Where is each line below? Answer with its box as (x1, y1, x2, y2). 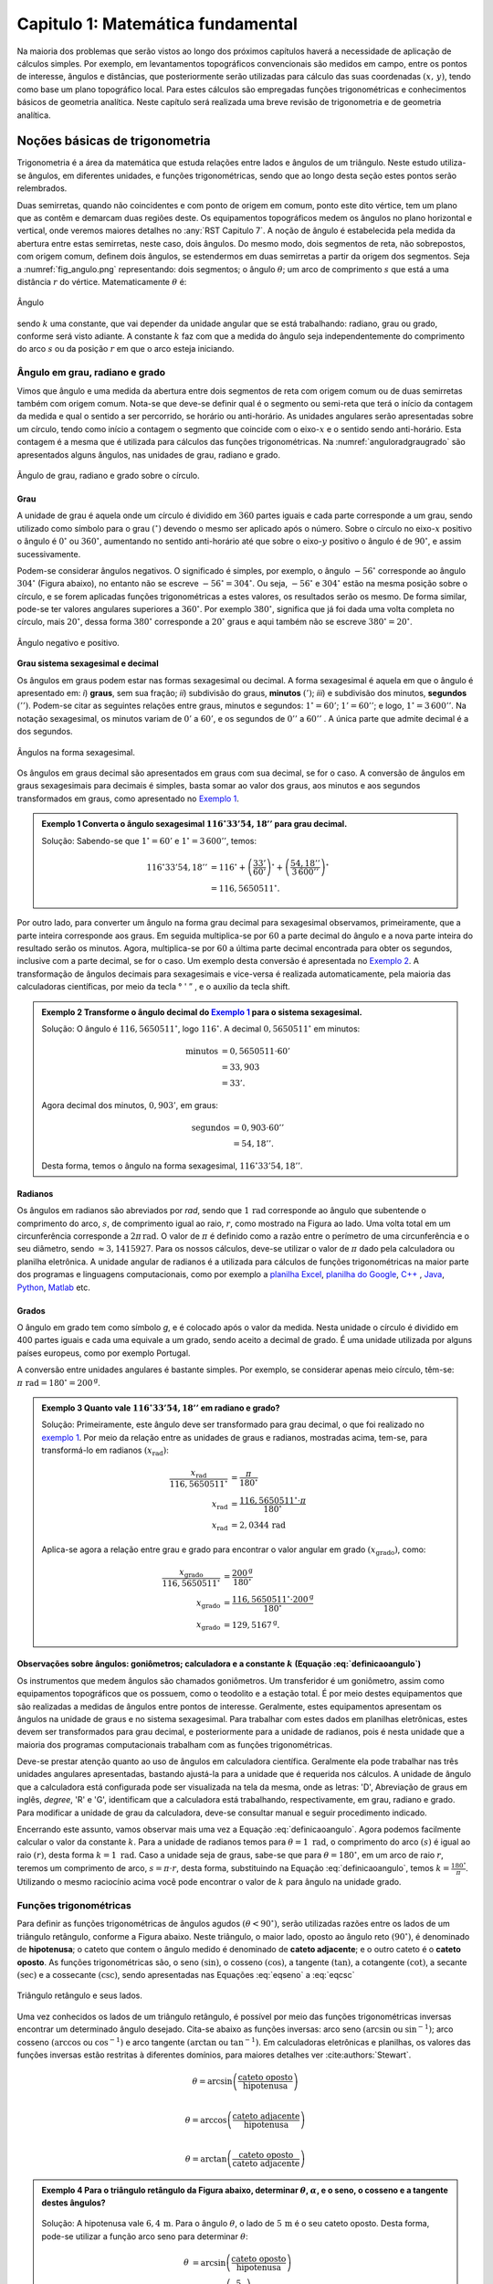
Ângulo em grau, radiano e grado (16, 366, 166, 379)
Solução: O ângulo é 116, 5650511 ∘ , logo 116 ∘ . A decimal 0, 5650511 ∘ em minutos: (41, 1022, 361, 1034)
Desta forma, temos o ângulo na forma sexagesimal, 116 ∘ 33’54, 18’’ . (41, 1159, 303, 1171)
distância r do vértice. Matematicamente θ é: (16, 276, 187, 287)
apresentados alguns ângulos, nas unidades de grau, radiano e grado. (16, 449, 281, 460)
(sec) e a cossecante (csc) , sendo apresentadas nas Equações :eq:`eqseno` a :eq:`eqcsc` (16, 1970, 355, 1981)
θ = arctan (184, 2153, 227, 2164)
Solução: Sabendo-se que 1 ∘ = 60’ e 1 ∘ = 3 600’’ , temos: (41, 834, 257, 846)
